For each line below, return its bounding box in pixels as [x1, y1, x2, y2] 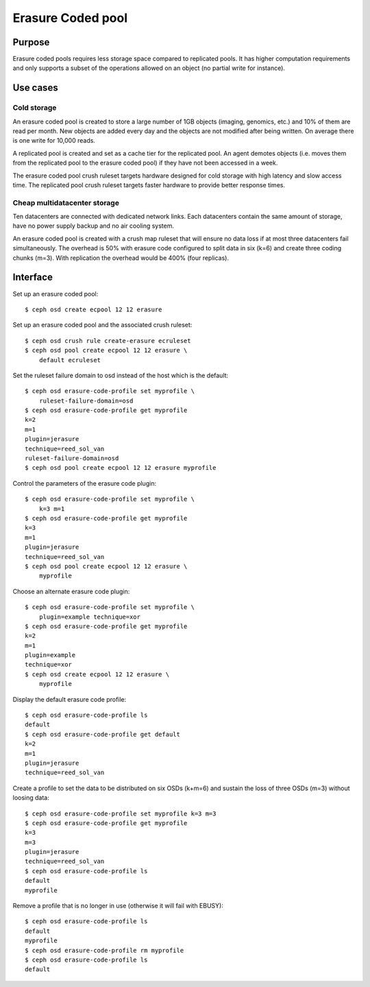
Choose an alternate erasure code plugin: [12, 587, 130, 595]
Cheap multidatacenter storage [12, 198, 120, 207]
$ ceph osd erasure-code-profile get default [25, 730, 181, 738]
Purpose [12, 36, 50, 48]
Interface [12, 272, 53, 283]
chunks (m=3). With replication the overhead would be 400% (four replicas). [12, 254, 230, 262]
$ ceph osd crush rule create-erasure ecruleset [25, 337, 191, 344]
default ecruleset [38, 356, 101, 364]
